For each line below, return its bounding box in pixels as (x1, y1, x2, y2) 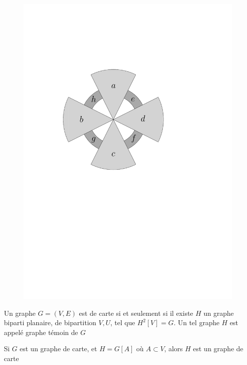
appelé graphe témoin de (4, 327, 78, 337)
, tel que (110, 317, 135, 328)
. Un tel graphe (173, 317, 219, 328)
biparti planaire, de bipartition (4, 317, 96, 328)
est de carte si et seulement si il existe (79, 307, 193, 318)
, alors (164, 343, 183, 354)
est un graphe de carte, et (20, 343, 97, 354)
